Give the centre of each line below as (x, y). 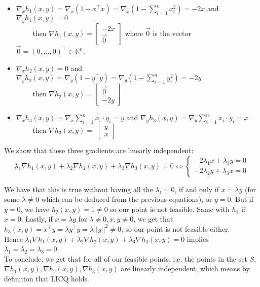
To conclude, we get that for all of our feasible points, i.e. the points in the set (126, 258)
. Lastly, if (37, 219)
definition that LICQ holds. (47, 278)
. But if (242, 199)
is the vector (172, 33)
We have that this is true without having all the (79, 189)
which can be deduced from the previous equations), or (127, 199)
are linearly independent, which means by (185, 268)
